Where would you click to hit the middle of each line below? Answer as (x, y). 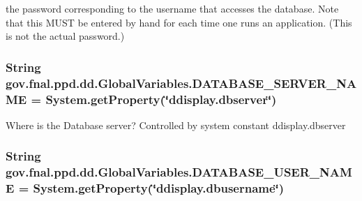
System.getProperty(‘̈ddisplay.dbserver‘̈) (161, 99)
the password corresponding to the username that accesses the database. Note (172, 8)
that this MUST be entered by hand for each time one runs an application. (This (179, 22)
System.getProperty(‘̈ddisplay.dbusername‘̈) (159, 188)
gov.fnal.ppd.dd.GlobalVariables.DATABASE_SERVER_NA (181, 83)
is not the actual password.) (65, 36)
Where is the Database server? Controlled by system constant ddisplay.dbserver (176, 125)
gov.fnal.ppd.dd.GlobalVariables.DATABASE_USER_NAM (179, 172)
